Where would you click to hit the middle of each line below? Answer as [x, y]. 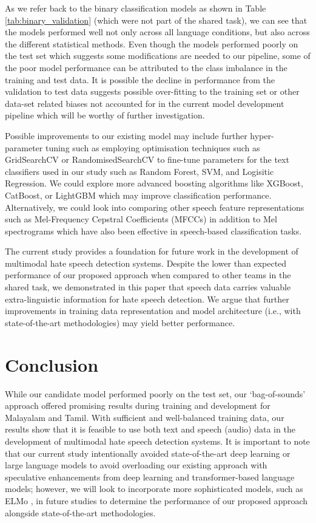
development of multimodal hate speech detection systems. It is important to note [157, 441]
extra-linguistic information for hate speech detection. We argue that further [147, 299]
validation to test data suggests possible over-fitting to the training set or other [152, 91]
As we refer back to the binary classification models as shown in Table [136, 8]
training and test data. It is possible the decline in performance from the [140, 79]
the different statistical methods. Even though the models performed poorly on [152, 43]
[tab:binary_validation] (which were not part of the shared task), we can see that [156, 20]
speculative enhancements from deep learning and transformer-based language [150, 477]
